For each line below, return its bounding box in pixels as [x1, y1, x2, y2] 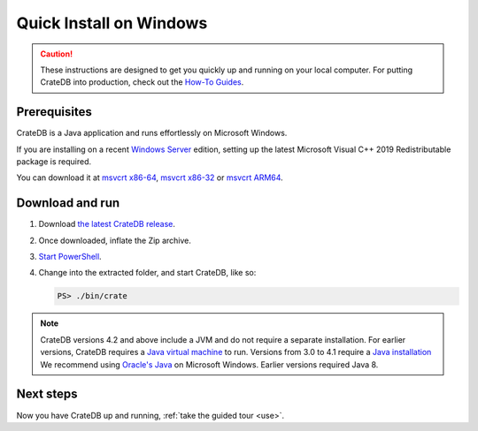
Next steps [16, 387, 78, 402]
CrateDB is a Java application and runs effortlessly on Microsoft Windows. [16, 128, 288, 139]
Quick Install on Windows [16, 13, 208, 33]
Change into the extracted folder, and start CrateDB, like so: [38, 268, 257, 278]
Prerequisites [16, 104, 92, 119]
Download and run [16, 195, 120, 211]
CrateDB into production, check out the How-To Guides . [40, 77, 244, 87]
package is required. [16, 156, 92, 167]
